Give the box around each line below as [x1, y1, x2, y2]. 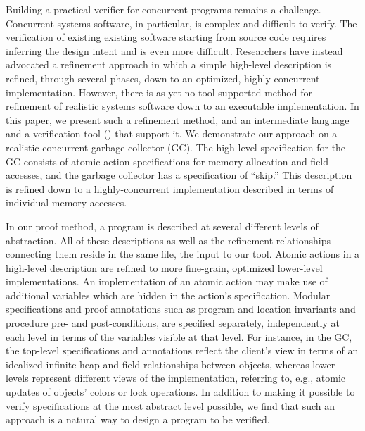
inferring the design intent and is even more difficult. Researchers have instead [6, 43, 343, 58]
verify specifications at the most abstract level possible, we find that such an [6, 398, 335, 413]
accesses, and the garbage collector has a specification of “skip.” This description [6, 168, 352, 182]
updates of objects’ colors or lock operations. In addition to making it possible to [6, 385, 355, 399]
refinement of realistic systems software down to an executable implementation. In [6, 99, 359, 113]
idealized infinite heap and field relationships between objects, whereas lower [6, 356, 335, 371]
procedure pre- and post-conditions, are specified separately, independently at [6, 316, 340, 330]
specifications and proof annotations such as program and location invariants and [6, 301, 356, 316]
